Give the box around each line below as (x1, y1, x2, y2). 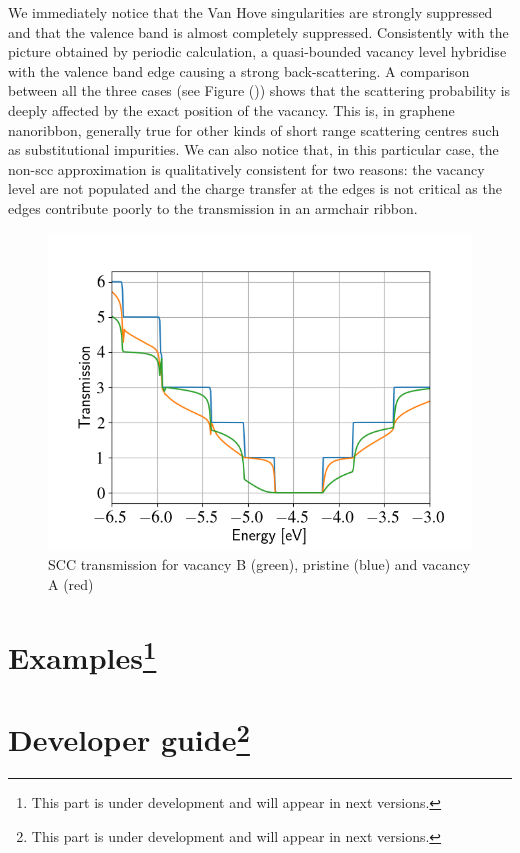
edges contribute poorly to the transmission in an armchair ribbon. (8, 197, 418, 218)
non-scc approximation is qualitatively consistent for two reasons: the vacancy (8, 158, 485, 179)
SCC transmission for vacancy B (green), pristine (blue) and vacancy (48, 554, 471, 575)
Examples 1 (8, 632, 157, 677)
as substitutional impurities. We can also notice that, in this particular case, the (8, 139, 499, 160)
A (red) (48, 573, 94, 594)
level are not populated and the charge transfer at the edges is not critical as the (8, 178, 502, 199)
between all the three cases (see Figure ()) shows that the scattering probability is (8, 80, 511, 101)
